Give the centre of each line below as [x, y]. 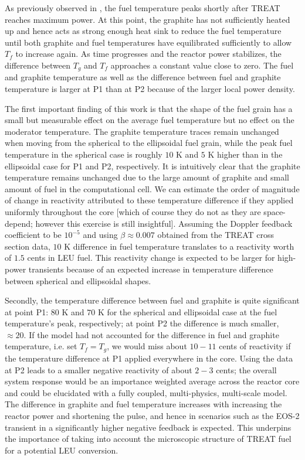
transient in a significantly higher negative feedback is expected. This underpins [148, 427]
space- [274, 211]
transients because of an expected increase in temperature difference [151, 269]
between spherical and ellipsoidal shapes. [78, 280]
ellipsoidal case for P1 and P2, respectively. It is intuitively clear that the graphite [152, 166]
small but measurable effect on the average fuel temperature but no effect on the [150, 120]
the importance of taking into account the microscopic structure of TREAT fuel [148, 439]
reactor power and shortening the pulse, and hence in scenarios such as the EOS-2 [152, 415]
